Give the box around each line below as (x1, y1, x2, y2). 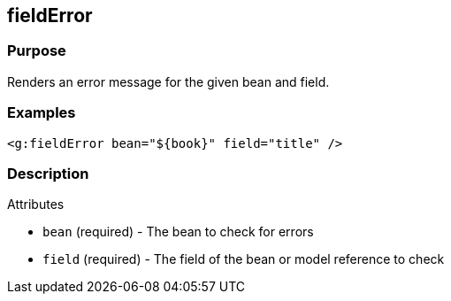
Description (7, 164, 89, 182)
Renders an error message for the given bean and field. (7, 73, 330, 89)
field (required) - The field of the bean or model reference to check (42, 251, 445, 267)
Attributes (7, 197, 65, 212)
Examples (7, 104, 76, 122)
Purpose (7, 42, 66, 60)
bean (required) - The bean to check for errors (42, 224, 314, 240)
